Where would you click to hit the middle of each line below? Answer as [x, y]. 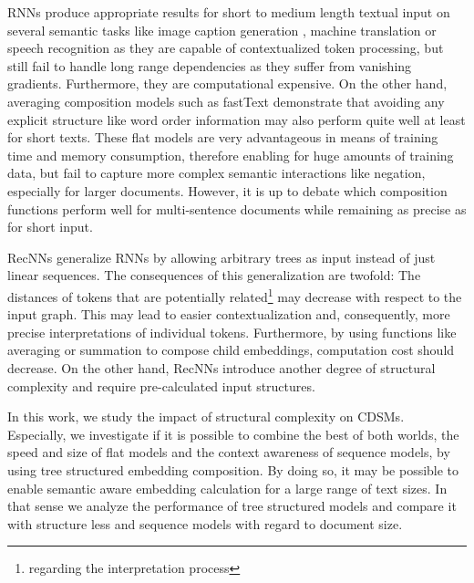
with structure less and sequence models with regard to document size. [205, 523]
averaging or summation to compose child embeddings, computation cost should [231, 350]
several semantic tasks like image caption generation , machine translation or [222, 30]
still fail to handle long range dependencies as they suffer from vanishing [210, 65]
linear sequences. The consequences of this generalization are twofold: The [214, 275]
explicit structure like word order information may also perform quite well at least [237, 119]
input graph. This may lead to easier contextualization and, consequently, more [229, 314]
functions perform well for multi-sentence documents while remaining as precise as [237, 208]
